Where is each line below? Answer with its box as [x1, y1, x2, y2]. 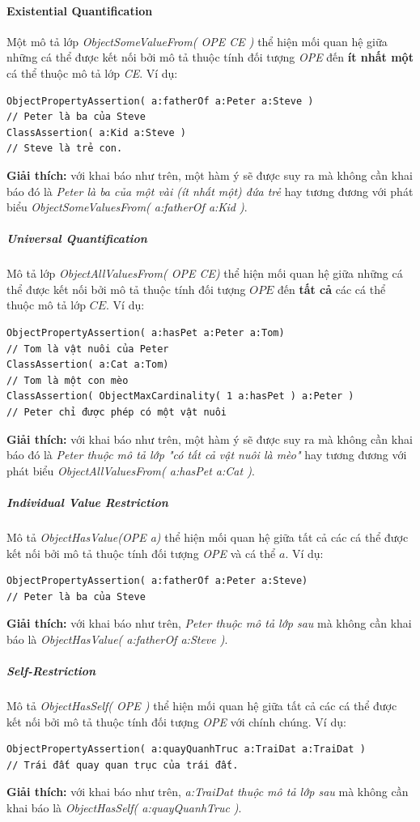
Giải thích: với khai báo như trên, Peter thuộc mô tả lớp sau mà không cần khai [6, 615, 412, 632]
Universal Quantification [6, 230, 147, 247]
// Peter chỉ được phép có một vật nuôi [6, 407, 227, 419]
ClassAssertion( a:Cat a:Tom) [6, 359, 169, 371]
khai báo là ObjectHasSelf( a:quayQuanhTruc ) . [6, 799, 242, 816]
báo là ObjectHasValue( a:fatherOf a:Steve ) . [6, 630, 228, 647]
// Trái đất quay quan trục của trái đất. [6, 759, 239, 771]
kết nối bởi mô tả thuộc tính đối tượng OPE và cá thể [6, 544, 276, 561]
